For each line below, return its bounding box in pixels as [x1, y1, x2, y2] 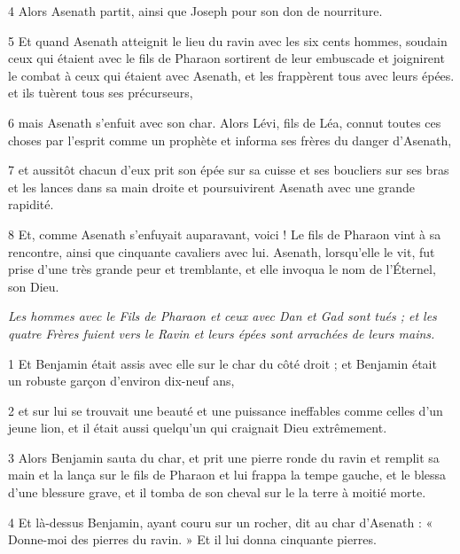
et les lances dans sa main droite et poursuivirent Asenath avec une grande [8, 177, 416, 196]
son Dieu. [8, 277, 59, 295]
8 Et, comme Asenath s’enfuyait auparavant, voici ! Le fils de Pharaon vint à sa [8, 224, 441, 243]
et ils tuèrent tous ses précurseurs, [8, 83, 193, 102]
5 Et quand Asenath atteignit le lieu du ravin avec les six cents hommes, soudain [8, 31, 448, 50]
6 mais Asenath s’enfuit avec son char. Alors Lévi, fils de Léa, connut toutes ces [8, 113, 441, 131]
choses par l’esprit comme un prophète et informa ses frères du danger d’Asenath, [8, 130, 452, 149]
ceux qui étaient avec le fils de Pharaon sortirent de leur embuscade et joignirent [8, 49, 445, 67]
